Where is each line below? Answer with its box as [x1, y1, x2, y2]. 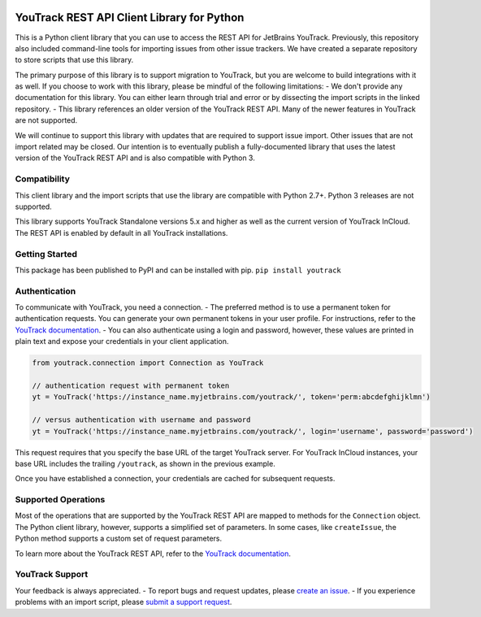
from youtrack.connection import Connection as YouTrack [32, 358, 264, 367]
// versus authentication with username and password [32, 415, 251, 424]
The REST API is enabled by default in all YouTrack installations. [15, 228, 228, 237]
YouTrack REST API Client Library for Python [15, 11, 245, 24]
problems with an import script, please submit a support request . [15, 597, 232, 607]
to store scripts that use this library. [15, 55, 134, 65]
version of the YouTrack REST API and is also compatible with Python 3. [15, 153, 255, 163]
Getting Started [15, 248, 77, 259]
